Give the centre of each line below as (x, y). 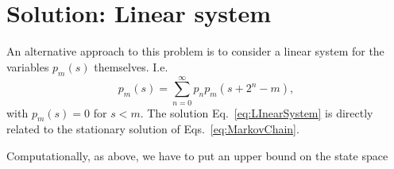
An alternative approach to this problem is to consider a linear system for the (195, 51)
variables (28, 66)
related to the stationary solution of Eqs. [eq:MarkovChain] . (153, 129)
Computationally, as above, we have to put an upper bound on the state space (197, 156)
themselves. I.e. (131, 66)
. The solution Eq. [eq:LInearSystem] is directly (257, 112)
